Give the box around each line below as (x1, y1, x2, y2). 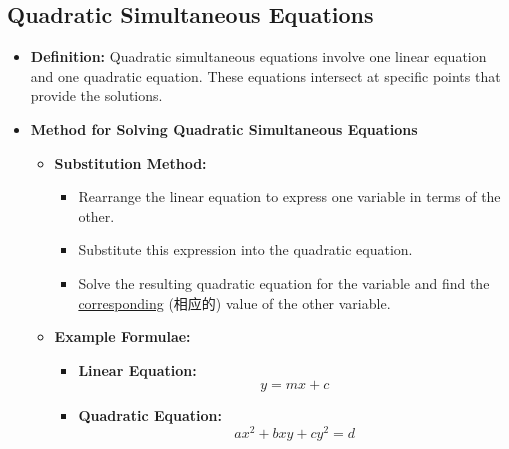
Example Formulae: (54, 326, 191, 347)
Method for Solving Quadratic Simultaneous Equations (30, 118, 418, 139)
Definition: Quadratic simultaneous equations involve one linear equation (30, 46, 487, 67)
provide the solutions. (30, 85, 163, 106)
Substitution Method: (54, 152, 207, 173)
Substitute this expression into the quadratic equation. (78, 239, 413, 260)
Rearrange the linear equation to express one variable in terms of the (78, 186, 501, 207)
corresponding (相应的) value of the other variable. (78, 292, 391, 313)
